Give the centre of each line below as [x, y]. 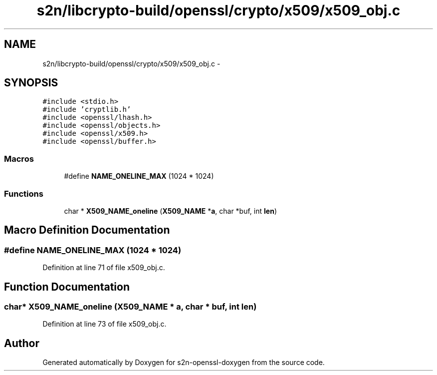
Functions [24, 193]
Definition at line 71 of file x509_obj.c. [104, 268]
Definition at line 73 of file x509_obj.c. [105, 324]
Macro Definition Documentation [87, 230]
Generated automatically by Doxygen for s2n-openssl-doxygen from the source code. [184, 363]
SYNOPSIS [31, 83]
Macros [19, 159]
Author [22, 343]
